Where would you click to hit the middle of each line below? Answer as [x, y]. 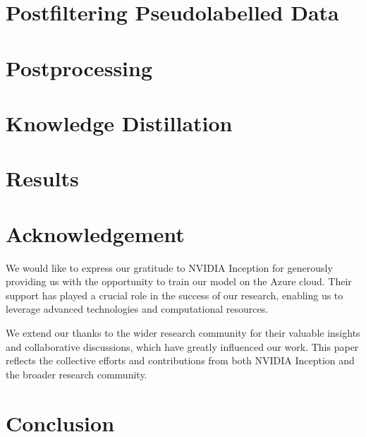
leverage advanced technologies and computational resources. [137, 309]
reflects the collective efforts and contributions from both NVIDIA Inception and [180, 360]
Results [42, 178]
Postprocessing [79, 67]
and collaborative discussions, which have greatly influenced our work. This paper [182, 346]
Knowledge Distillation [119, 122]
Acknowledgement [95, 233]
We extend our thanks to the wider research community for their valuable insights [183, 333]
